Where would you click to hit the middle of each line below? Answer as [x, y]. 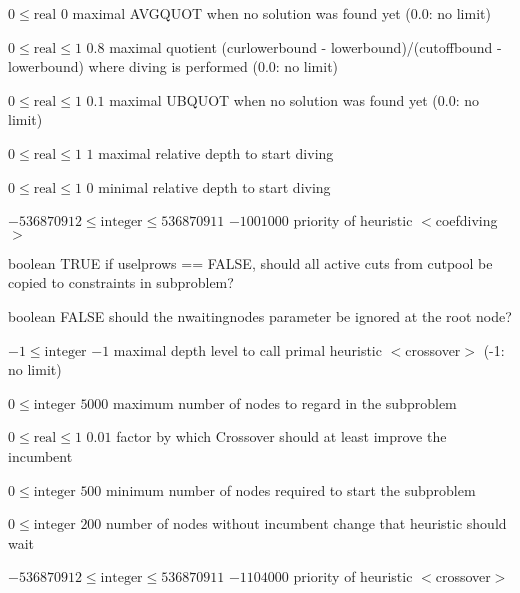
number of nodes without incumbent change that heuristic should [306, 523]
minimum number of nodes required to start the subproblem [291, 489]
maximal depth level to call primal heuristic [247, 349]
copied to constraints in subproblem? [121, 282]
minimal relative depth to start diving [214, 186]
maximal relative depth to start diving [216, 152]
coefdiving [466, 220]
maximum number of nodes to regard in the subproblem [285, 402]
